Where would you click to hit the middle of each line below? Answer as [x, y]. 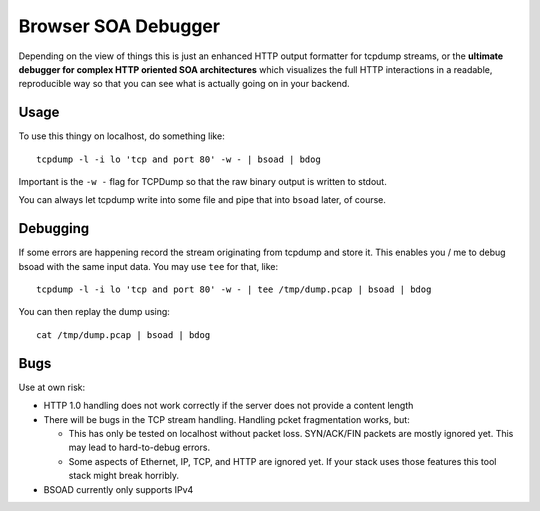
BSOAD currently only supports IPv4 [118, 489]
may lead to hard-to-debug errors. [139, 447]
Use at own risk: [51, 387]
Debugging [54, 228]
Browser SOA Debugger [119, 26]
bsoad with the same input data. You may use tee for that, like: [148, 266]
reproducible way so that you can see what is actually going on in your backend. [184, 84]
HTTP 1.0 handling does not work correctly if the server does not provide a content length [228, 406]
